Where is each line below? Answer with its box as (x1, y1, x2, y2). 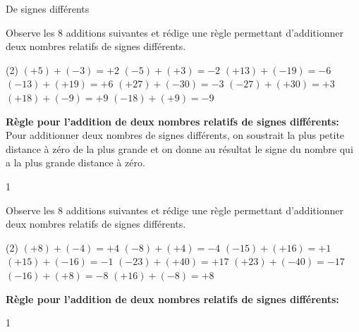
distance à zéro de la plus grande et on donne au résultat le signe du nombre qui (6, 141, 353, 156)
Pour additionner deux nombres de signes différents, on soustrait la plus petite (6, 128, 345, 142)
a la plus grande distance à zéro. (6, 155, 145, 170)
